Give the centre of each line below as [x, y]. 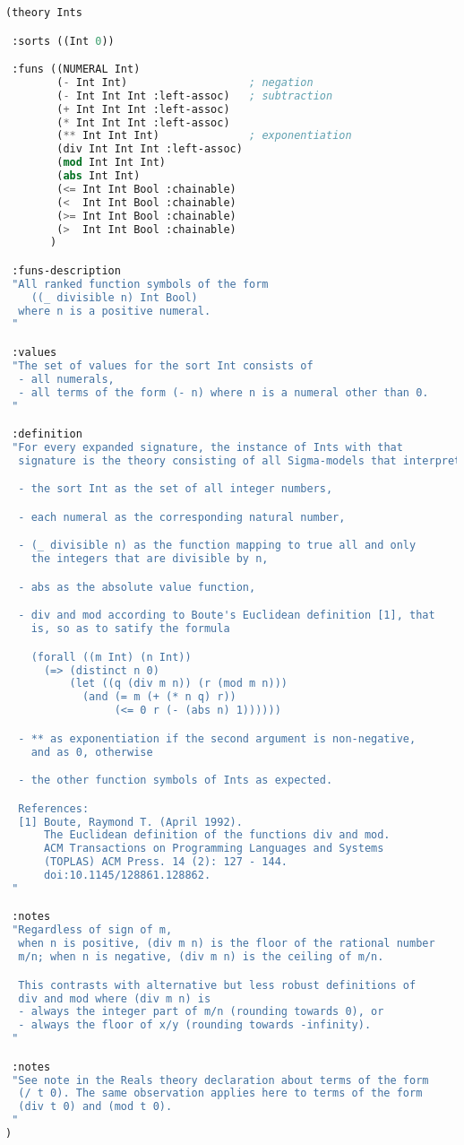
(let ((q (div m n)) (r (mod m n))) [178, 684]
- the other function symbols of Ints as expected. [176, 781]
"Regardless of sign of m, [92, 930]
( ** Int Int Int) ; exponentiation [204, 136]
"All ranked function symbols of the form [140, 284]
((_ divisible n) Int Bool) [114, 297]
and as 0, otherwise [92, 752]
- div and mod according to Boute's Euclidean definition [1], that [227, 616]
